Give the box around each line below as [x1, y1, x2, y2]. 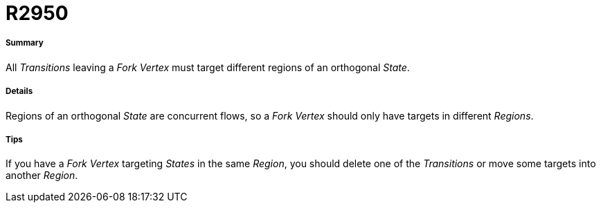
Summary [6, 38, 44, 48]
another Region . [6, 169, 78, 182]
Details [6, 86, 33, 97]
